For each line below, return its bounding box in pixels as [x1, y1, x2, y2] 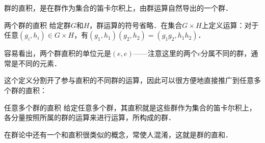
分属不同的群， [201, 48, 251, 59]
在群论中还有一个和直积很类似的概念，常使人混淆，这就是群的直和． [4, 129, 232, 139]
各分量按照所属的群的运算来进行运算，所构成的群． [4, 112, 175, 123]
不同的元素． [18, 58, 61, 68]
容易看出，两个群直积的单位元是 [4, 48, 111, 59]
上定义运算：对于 [201, 19, 259, 30]
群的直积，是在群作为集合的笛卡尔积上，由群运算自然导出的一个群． [4, 3, 232, 13]
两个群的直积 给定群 [4, 19, 71, 30]
